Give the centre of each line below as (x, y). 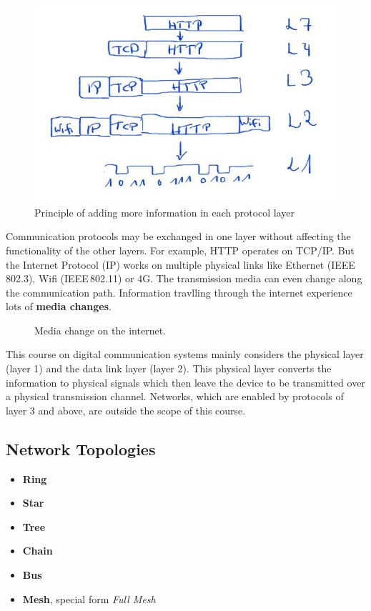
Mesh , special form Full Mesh (89, 598)
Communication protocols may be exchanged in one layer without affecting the (178, 236)
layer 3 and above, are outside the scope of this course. (126, 410)
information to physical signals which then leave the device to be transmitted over (185, 382)
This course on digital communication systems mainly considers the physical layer (185, 354)
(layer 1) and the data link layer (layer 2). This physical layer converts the (169, 368)
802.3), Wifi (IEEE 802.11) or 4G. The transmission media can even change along (184, 278)
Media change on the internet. (100, 330)
